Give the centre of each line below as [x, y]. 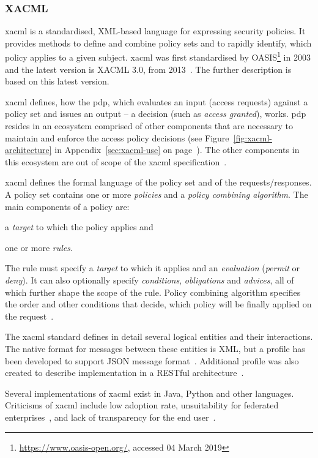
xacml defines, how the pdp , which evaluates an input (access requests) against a [157, 101]
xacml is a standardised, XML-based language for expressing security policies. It [155, 31]
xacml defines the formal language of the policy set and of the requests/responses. [158, 182]
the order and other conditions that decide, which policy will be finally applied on [158, 304]
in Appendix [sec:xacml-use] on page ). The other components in [177, 150]
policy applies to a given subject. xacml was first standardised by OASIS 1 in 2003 [158, 56]
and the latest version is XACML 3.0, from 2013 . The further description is [148, 69]
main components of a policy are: [67, 206]
